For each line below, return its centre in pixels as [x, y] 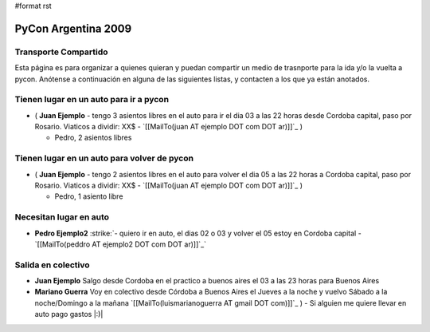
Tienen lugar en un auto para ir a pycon [92, 100]
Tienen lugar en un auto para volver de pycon [104, 158]
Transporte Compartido [61, 52]
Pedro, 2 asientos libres [93, 138]
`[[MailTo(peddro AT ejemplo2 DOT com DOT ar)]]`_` [121, 244]
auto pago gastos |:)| [69, 314]
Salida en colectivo [52, 265]
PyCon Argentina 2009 [73, 28]
